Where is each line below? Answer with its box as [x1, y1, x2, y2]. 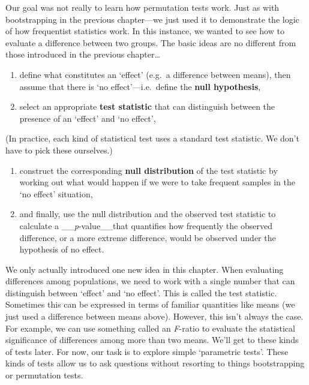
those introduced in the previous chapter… [5, 48, 160, 61]
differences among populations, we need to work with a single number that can [5, 275, 295, 287]
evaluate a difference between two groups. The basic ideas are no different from [5, 36, 296, 49]
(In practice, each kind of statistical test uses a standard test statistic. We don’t [5, 132, 299, 145]
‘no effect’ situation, [19, 187, 93, 200]
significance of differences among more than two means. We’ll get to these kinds [5, 333, 299, 346]
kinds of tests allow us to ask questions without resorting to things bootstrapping [5, 357, 305, 369]
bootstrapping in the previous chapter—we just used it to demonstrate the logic [5, 13, 299, 25]
